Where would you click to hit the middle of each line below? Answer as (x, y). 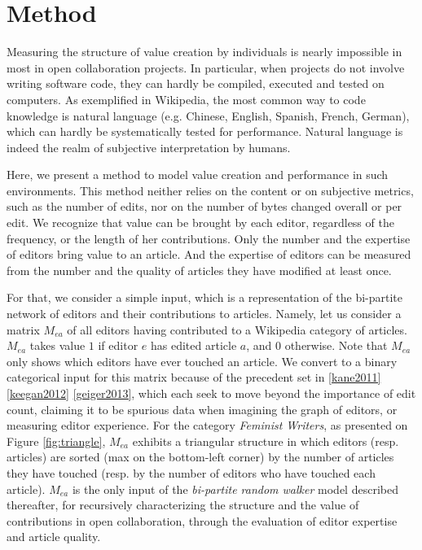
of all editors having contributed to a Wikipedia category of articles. (237, 329)
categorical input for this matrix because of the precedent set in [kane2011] (194, 377)
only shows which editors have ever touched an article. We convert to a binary (202, 361)
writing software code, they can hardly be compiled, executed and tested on (196, 83)
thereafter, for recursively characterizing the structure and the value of (183, 505)
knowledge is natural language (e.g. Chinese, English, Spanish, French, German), (208, 115)
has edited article (194, 345)
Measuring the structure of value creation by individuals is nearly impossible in (204, 52)
